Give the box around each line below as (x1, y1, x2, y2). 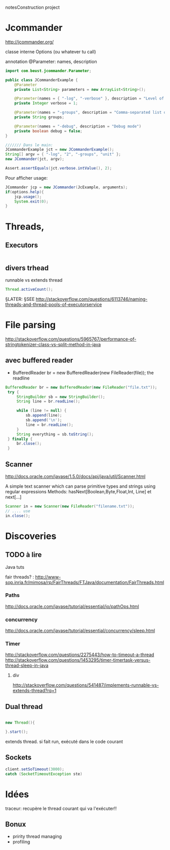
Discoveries (5, 530, 57, 542)
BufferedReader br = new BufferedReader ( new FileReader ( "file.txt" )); (5, 385, 157, 390)
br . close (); (16, 441, 42, 446)
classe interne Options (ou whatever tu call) (5, 48, 96, 55)
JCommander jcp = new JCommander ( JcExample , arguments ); (5, 185, 128, 190)
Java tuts (5, 564, 24, 570)
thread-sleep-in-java (5, 662, 49, 669)
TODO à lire (5, 551, 42, 559)
